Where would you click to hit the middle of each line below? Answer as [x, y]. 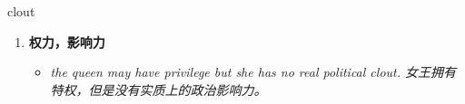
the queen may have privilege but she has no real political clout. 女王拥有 [253, 72]
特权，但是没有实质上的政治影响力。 [158, 89]
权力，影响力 [67, 41]
